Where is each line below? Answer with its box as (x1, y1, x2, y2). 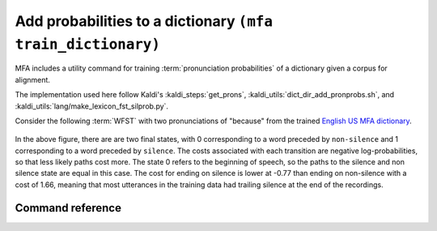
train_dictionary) (15, 35, 161, 53)
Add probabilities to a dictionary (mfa (15, 12, 274, 30)
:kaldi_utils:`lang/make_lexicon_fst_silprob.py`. (15, 101, 169, 111)
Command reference (15, 201, 121, 215)
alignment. (15, 75, 50, 84)
